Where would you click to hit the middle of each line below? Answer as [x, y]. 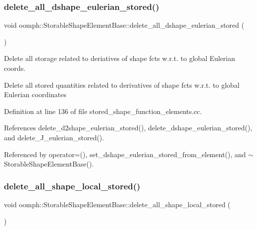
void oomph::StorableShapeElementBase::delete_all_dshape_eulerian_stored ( [124, 25]
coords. [15, 68]
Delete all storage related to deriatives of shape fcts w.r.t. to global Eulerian [120, 58]
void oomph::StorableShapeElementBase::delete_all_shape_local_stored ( [117, 204]
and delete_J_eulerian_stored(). [54, 137]
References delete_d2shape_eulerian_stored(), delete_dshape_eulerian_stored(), [128, 128]
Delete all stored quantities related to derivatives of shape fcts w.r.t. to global [122, 85]
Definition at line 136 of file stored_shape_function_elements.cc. [103, 111]
